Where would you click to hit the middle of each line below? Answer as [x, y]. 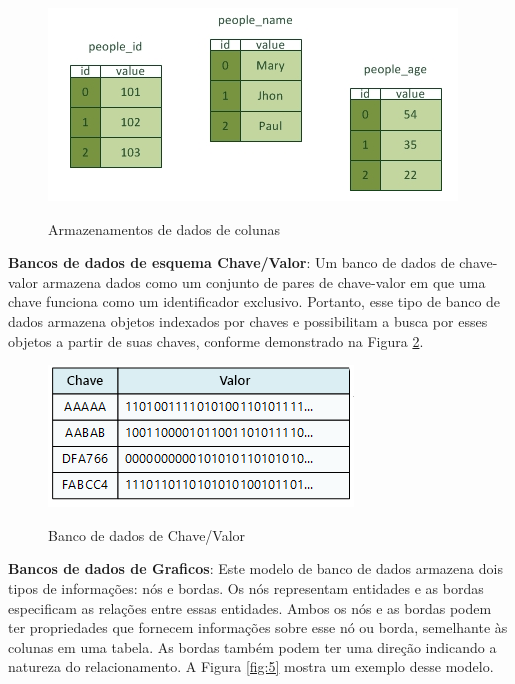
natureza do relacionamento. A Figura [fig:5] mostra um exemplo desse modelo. [251, 666]
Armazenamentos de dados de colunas [164, 228]
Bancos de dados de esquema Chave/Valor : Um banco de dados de [231, 262]
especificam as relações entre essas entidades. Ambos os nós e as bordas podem [250, 607]
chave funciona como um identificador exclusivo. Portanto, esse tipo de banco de [254, 301]
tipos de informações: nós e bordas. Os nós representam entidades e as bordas [246, 587]
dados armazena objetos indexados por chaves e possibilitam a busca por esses [248, 320]
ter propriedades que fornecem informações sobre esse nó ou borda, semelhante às [258, 627]
